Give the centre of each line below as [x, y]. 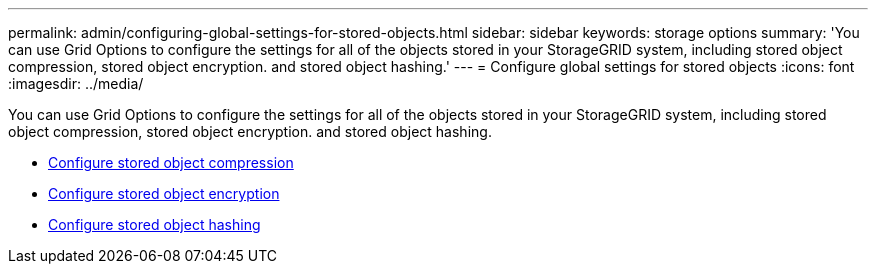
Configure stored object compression [171, 162]
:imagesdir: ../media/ [76, 83]
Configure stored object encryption [164, 193]
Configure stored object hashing [154, 224]
